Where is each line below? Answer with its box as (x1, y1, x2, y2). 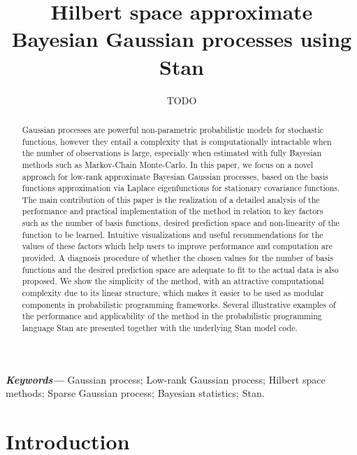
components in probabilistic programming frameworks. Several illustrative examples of (22, 298, 336, 310)
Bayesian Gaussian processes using (11, 24, 352, 53)
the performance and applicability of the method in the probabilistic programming (22, 310, 322, 322)
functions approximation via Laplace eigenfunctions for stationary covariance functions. (22, 182, 340, 194)
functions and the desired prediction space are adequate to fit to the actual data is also (22, 263, 339, 275)
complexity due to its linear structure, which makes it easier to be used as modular (22, 287, 324, 299)
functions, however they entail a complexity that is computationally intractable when (22, 135, 332, 147)
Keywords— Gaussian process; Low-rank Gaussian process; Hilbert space (6, 372, 326, 386)
